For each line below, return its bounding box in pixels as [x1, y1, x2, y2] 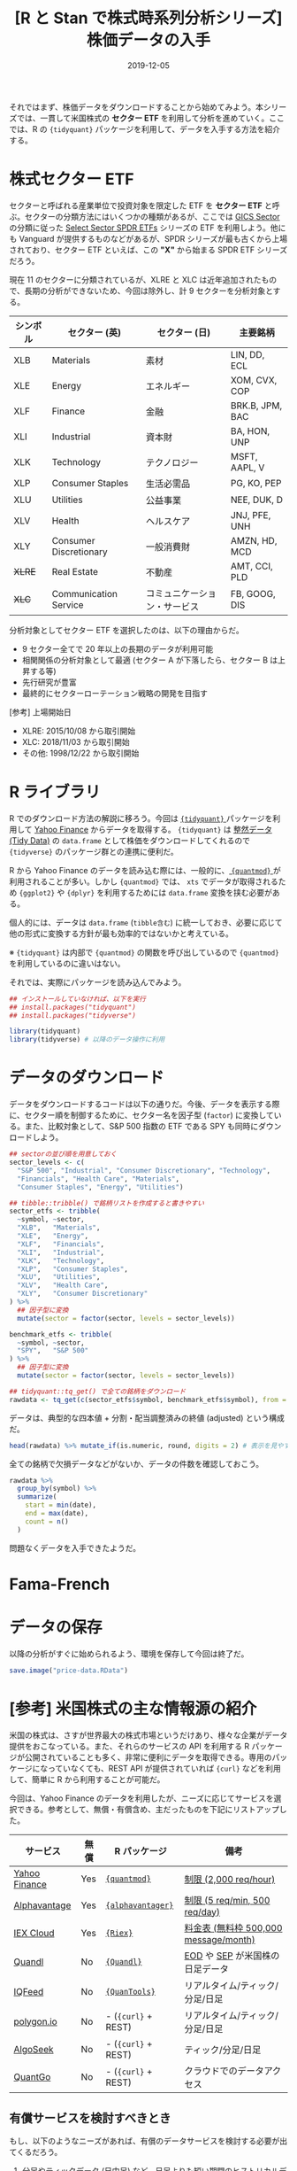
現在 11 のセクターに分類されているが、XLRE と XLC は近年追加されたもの [9, 274, 278, 284]
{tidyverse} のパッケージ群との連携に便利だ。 [9, 846, 179, 857]
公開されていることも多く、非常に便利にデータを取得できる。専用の [24, 1751, 272, 1763]
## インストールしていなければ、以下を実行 [9, 994, 146, 1004]
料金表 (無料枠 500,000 [184, 1921, 283, 1934]
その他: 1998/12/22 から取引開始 [21, 748, 140, 758]
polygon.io [13, 2015, 57, 2028]
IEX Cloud [13, 1927, 55, 1939]
